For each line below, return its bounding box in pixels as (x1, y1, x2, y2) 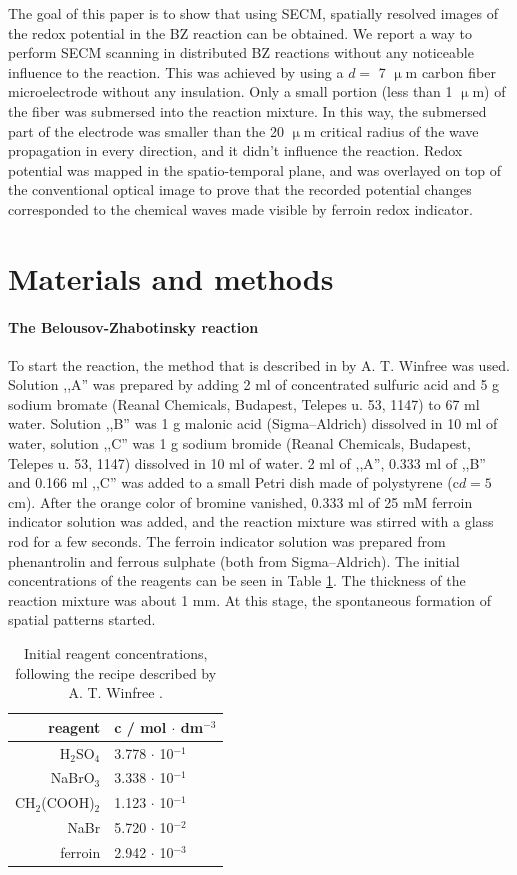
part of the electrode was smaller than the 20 (8, 120, 284, 141)
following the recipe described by (15, 662, 217, 683)
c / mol (114, 716, 167, 737)
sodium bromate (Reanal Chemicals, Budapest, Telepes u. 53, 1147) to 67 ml (8, 393, 480, 414)
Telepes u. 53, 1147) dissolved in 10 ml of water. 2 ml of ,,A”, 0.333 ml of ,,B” (8, 452, 486, 473)
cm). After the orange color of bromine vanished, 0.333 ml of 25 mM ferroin (8, 491, 473, 512)
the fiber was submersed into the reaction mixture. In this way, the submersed (8, 100, 487, 121)
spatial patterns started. (8, 609, 156, 630)
